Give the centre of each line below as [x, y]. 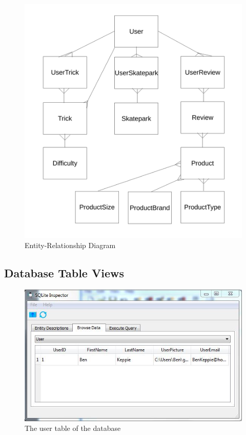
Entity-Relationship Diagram [70, 245]
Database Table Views [64, 272]
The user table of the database [73, 428]
